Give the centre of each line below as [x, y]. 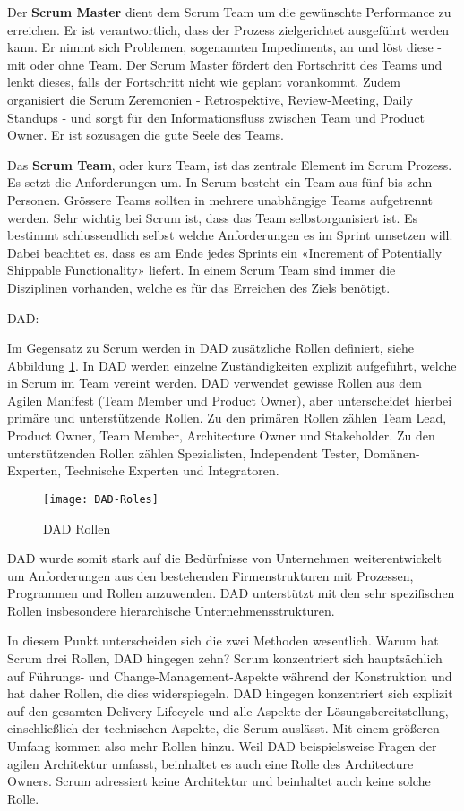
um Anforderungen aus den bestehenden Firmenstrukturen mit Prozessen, [211, 575]
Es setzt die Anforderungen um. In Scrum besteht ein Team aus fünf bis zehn [220, 182]
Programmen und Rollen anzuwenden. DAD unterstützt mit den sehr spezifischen [231, 593]
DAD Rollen [77, 528]
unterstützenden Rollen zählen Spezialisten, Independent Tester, [184, 452]
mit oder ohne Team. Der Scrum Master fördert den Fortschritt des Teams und [225, 64]
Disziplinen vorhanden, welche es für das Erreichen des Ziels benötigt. [199, 287]
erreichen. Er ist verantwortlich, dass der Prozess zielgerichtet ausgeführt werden [228, 29]
